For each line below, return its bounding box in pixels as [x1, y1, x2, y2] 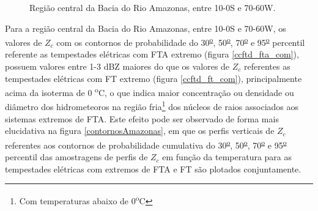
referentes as [243, 60, 290, 73]
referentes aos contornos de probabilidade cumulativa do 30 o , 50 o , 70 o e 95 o [5, 136, 287, 151]
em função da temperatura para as [162, 150, 292, 163]
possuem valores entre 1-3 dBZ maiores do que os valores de [5, 60, 230, 73]
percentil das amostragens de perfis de [5, 150, 148, 163]
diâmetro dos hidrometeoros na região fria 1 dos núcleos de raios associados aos [5, 98, 299, 113]
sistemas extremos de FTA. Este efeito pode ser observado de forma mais [5, 112, 279, 125]
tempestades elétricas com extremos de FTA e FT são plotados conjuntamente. [5, 162, 301, 175]
